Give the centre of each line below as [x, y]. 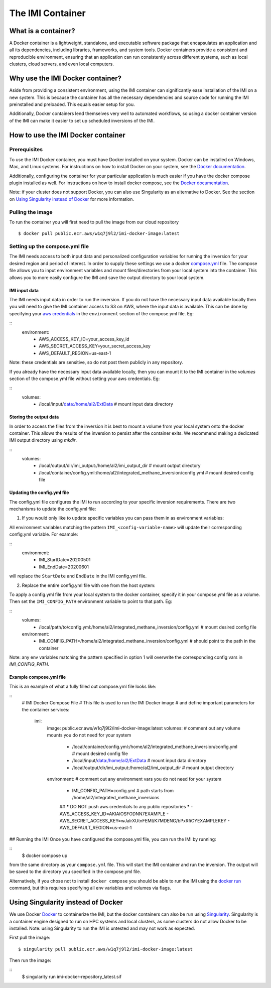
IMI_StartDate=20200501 [65, 560]
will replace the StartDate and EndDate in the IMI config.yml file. [78, 576]
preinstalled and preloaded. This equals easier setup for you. [72, 104]
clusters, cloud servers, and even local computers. [61, 64]
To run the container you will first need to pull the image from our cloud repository [94, 222]
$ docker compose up [45, 855]
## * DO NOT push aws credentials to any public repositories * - [126, 807]
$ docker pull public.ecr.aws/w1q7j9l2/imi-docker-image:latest [99, 234]
